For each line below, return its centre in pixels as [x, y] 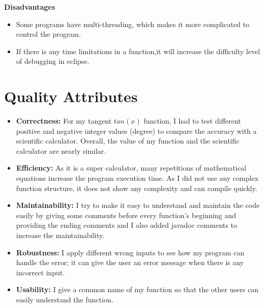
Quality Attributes [71, 96]
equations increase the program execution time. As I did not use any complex [137, 178]
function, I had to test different [192, 121]
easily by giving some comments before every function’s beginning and [126, 215]
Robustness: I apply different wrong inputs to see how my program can [130, 252]
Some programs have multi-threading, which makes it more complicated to [133, 24]
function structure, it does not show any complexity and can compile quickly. [137, 188]
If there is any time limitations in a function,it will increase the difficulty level [138, 51]
